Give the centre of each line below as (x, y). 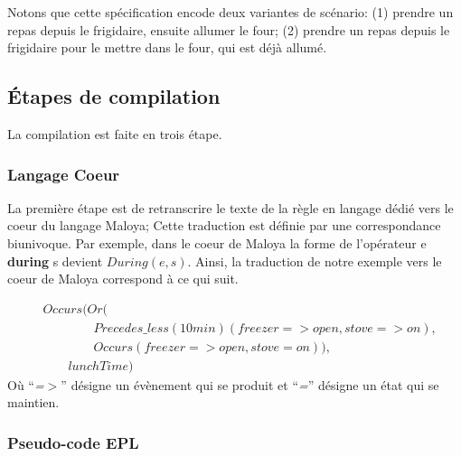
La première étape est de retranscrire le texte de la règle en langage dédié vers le (230, 207)
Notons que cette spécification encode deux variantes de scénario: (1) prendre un (230, 12)
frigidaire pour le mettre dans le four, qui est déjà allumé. (167, 47)
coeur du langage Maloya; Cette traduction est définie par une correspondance (224, 225)
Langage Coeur (64, 174)
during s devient (55, 261)
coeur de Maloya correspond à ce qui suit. (123, 279)
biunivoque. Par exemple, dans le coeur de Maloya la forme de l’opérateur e (217, 242)
